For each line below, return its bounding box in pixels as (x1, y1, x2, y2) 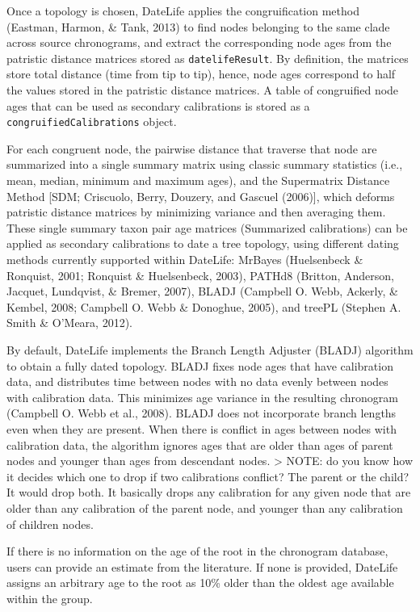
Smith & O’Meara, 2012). (6, 314, 133, 331)
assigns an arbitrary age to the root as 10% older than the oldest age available (6, 574, 394, 591)
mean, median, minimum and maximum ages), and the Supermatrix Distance (6, 172, 390, 189)
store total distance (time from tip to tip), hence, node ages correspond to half (6, 65, 396, 82)
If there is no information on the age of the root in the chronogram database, (6, 543, 388, 560)
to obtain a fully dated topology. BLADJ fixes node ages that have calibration (6, 357, 393, 374)
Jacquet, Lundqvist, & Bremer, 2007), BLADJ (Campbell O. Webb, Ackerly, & (6, 283, 398, 300)
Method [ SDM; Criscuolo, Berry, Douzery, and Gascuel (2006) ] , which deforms (6, 187, 395, 204)
